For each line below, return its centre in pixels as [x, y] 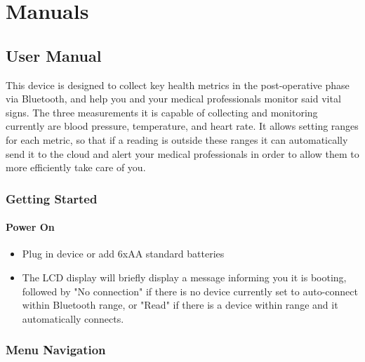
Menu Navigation [56, 350]
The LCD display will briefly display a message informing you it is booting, [184, 277]
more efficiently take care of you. [76, 167]
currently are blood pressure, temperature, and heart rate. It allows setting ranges [182, 126]
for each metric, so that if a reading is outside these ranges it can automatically [177, 139]
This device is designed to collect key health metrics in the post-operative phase [178, 85]
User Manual [54, 55]
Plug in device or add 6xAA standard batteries [123, 254]
